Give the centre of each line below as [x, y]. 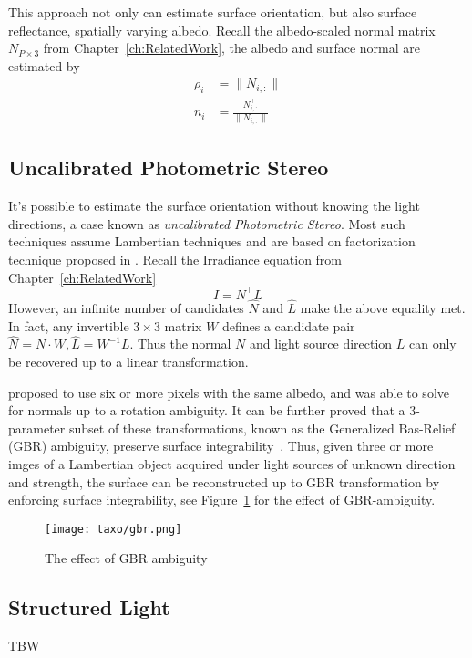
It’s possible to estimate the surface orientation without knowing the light [214, 206]
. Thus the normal [180, 344]
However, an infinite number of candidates [126, 307]
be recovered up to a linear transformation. [128, 361]
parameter [37, 428]
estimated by [44, 65]
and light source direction [321, 344]
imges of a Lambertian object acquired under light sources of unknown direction [232, 463]
